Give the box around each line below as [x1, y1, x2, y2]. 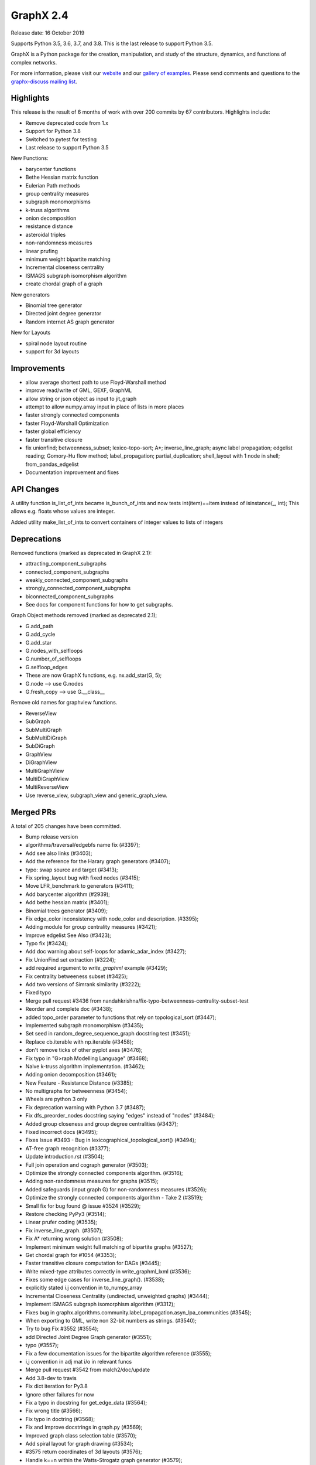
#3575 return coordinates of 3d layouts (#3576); [25, 1448, 142, 1456]
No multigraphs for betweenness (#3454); [25, 1088, 128, 1095]
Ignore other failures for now [25, 1391, 95, 1398]
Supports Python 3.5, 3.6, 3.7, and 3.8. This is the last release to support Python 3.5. [11, 40, 213, 47]
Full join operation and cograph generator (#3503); [25, 1161, 149, 1168]
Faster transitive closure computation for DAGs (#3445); [25, 1260, 161, 1267]
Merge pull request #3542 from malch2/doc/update [25, 1366, 150, 1374]
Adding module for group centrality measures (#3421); [25, 924, 157, 931]
